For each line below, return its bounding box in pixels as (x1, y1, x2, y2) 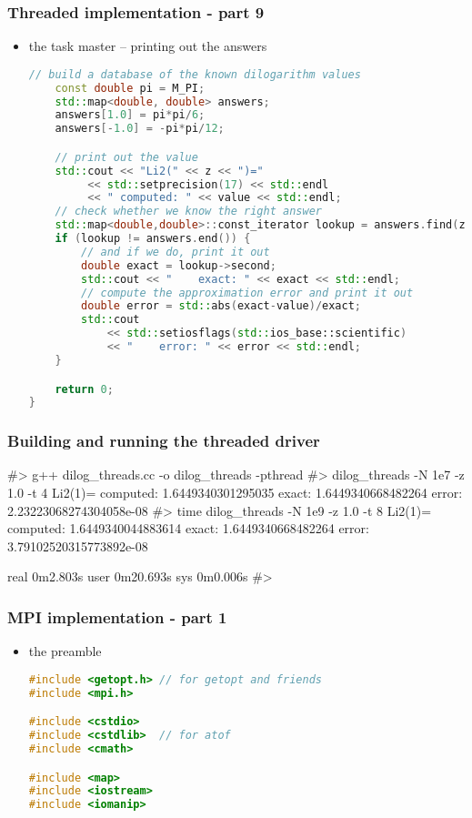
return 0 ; (55, 382, 114, 396)
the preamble (28, 641, 102, 661)
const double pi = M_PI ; (55, 81, 206, 95)
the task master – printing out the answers (28, 36, 267, 56)
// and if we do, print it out (81, 245, 270, 258)
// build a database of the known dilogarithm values (28, 67, 361, 81)
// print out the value (55, 150, 198, 164)
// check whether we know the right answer (55, 205, 322, 218)
